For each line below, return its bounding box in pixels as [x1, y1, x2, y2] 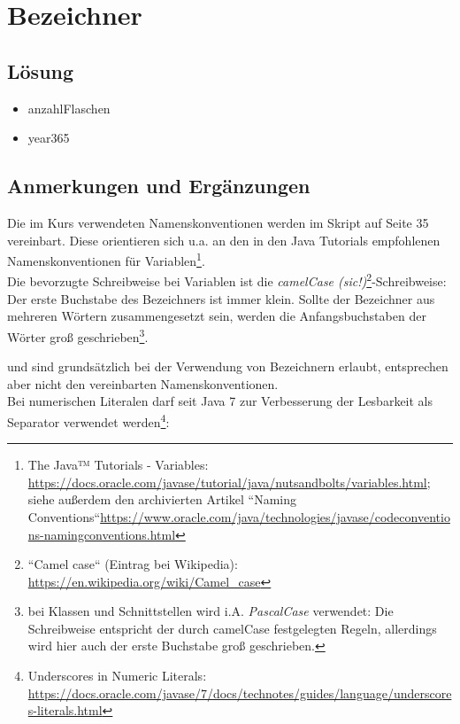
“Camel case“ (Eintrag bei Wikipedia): [27, 555, 238, 573]
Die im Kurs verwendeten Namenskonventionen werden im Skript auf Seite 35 [7, 213, 429, 231]
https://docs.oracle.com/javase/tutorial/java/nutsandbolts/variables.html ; [27, 472, 431, 491]
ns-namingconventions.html [27, 525, 176, 543]
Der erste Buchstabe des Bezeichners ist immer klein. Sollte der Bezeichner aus [7, 289, 435, 308]
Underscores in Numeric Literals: [27, 666, 207, 685]
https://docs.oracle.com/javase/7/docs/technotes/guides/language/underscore [27, 683, 452, 702]
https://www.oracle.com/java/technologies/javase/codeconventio [100, 507, 450, 525]
